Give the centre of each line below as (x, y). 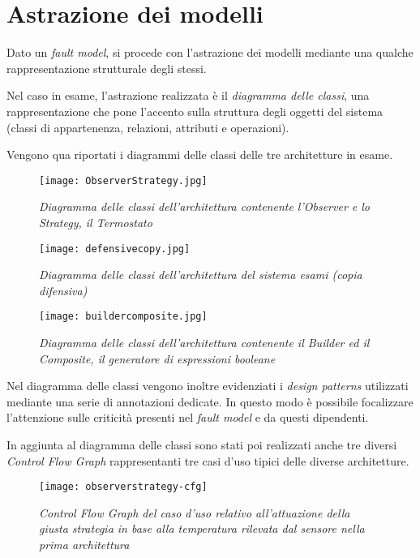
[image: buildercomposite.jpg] (123, 317)
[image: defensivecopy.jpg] (115, 249)
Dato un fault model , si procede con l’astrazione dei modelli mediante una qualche (210, 52)
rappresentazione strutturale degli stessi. (107, 68)
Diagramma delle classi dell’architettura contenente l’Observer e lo (204, 206)
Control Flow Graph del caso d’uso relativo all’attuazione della (195, 512)
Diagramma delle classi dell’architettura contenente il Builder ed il (204, 343)
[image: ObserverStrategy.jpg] (123, 180)
